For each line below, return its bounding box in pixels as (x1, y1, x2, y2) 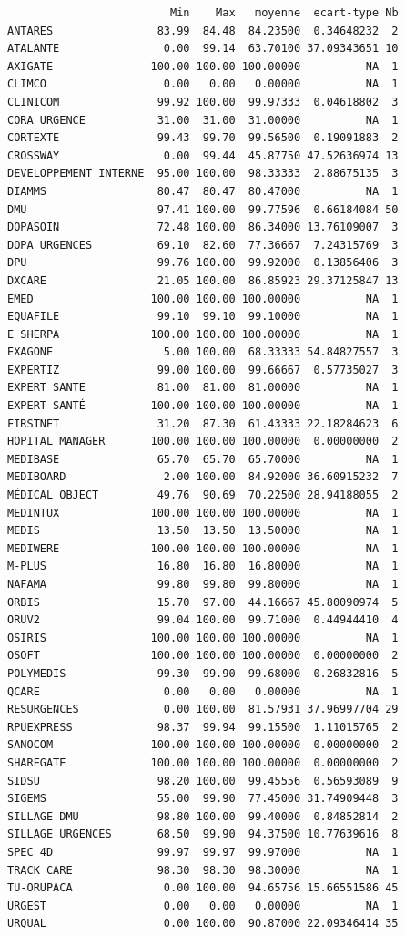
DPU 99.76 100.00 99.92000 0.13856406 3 (7, 256, 399, 270)
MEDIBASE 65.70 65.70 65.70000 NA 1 (7, 452, 399, 466)
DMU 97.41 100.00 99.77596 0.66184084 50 (7, 202, 399, 216)
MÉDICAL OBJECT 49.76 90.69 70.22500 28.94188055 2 (7, 489, 399, 502)
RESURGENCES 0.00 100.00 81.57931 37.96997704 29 (7, 703, 399, 716)
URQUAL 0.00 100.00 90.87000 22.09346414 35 (7, 917, 399, 931)
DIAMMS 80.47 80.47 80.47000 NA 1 (7, 184, 399, 198)
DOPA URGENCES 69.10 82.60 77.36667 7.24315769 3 (7, 238, 399, 252)
